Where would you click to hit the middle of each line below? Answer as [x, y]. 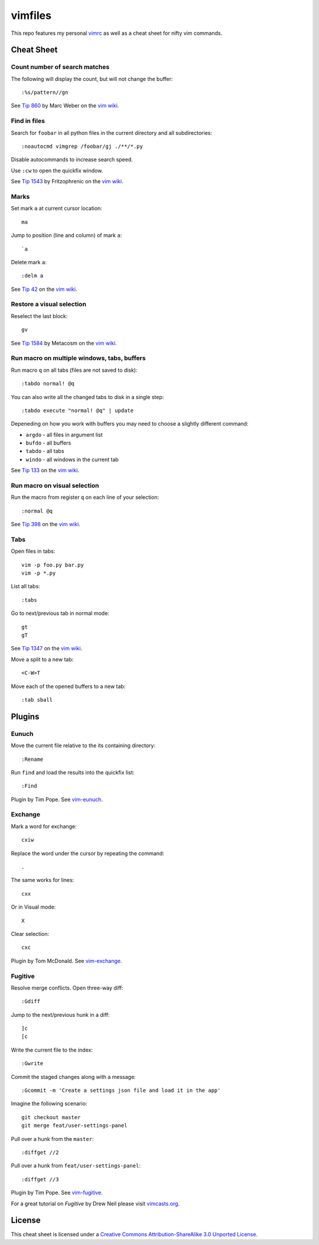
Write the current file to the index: [52, 1050]
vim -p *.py [39, 573]
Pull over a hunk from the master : [52, 1139]
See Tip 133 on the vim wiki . [45, 471]
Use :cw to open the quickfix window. [57, 170]
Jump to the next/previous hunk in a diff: [60, 1014]
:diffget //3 [40, 1179]
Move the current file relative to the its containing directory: [83, 745]
